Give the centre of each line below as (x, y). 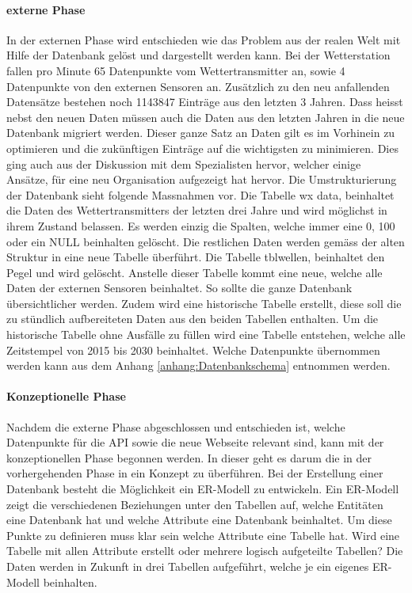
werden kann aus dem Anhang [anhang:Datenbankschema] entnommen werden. (198, 365)
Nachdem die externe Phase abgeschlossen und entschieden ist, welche (176, 426)
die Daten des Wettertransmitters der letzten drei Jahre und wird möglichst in (197, 210)
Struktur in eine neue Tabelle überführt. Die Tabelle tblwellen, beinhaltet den (196, 257)
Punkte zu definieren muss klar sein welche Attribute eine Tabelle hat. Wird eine (203, 535)
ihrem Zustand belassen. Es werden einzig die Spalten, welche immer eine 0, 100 (201, 225)
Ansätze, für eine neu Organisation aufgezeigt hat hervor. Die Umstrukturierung (202, 179)
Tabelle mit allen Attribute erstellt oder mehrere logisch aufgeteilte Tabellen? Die (205, 551)
